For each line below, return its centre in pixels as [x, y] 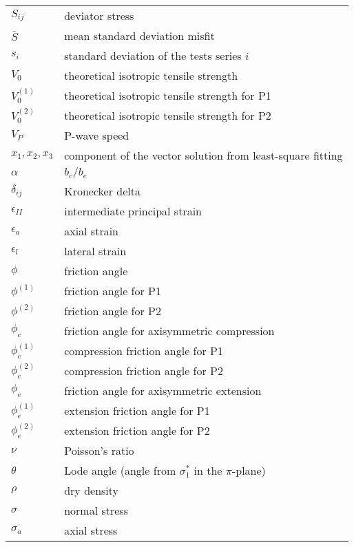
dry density [92, 490]
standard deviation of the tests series [153, 55]
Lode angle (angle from [120, 470]
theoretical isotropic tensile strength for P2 [168, 115]
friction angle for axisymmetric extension [163, 390]
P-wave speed [97, 135]
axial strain [92, 231]
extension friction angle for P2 [137, 430]
